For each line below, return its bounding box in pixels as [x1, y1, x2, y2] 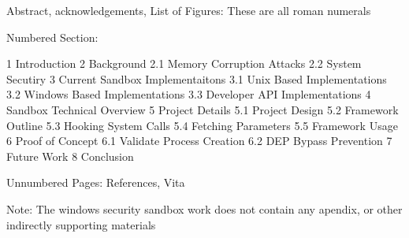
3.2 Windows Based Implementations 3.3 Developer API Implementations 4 [6, 86, 371, 102]
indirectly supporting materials [6, 216, 156, 232]
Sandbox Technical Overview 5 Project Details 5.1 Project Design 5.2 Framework [6, 101, 399, 117]
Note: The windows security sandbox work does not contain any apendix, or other [6, 200, 403, 217]
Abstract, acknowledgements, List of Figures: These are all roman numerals [6, 2, 371, 18]
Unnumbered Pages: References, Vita [6, 174, 185, 191]
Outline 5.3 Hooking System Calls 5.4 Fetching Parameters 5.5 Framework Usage [6, 117, 398, 133]
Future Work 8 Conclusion [6, 147, 134, 164]
